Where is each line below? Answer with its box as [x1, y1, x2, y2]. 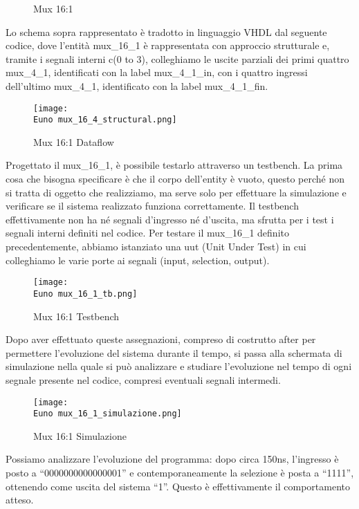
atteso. [6, 492, 34, 507]
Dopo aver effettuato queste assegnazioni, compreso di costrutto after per [6, 332, 316, 346]
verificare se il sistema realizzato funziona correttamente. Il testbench [6, 198, 299, 213]
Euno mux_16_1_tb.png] [33, 288, 138, 299]
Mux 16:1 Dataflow [33, 134, 114, 149]
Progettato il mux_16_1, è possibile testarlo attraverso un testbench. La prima [6, 158, 343, 172]
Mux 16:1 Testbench [33, 308, 120, 323]
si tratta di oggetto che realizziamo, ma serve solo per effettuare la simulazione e [6, 185, 347, 199]
